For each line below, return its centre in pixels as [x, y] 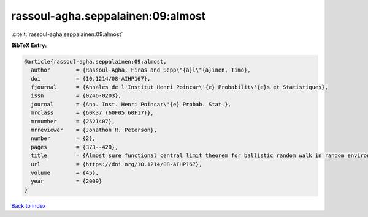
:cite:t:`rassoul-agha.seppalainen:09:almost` [67, 34]
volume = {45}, [65, 173]
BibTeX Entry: [29, 45]
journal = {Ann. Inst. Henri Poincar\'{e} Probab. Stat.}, [131, 104]
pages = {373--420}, [75, 147]
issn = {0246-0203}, [76, 96]
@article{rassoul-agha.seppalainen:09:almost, [95, 61]
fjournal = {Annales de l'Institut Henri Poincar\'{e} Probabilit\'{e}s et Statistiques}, [179, 87]
